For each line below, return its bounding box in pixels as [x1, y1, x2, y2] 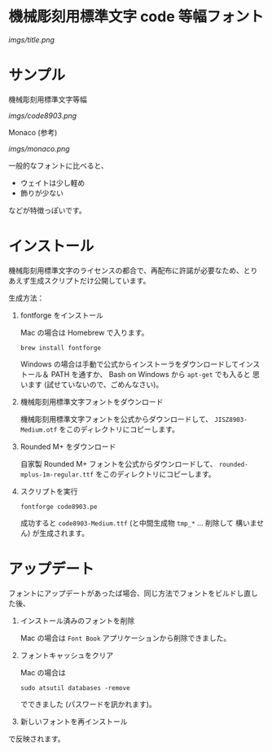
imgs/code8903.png [8, 111, 77, 121]
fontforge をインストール [20, 310, 104, 320]
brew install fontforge [20, 344, 102, 352]
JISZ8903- [214, 415, 248, 424]
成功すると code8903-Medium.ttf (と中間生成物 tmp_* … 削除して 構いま [20, 518, 257, 528]
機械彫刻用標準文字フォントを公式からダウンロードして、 [20, 414, 213, 424]
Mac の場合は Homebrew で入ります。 [20, 327, 149, 337]
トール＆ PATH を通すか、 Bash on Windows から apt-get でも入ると [20, 369, 251, 379]
